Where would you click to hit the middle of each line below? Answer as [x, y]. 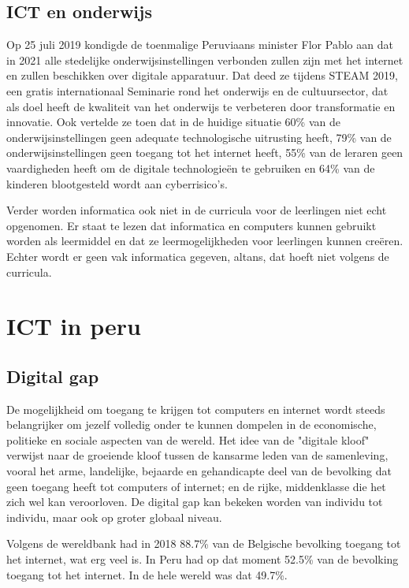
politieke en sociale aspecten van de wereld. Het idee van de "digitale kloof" [188, 439]
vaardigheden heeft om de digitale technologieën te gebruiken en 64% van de [191, 167]
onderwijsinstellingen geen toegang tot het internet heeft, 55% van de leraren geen [205, 153]
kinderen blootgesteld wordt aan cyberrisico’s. [117, 183]
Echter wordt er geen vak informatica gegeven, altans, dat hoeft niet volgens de [198, 256]
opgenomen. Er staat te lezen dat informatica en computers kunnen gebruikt [191, 225]
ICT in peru [74, 326]
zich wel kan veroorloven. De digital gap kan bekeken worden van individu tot [195, 502]
